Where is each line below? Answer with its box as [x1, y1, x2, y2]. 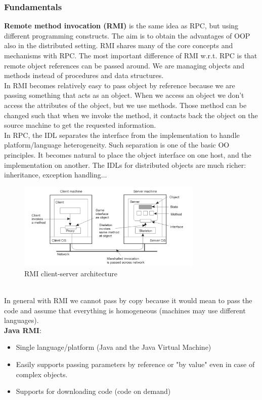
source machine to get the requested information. [4, 120, 156, 130]
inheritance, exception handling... [4, 169, 107, 180]
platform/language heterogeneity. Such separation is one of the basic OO [4, 139, 230, 150]
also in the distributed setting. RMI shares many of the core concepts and [4, 40, 233, 51]
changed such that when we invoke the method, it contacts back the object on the [4, 110, 258, 120]
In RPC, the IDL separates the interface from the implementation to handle [4, 129, 240, 140]
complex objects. [16, 369, 68, 379]
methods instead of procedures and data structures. [4, 70, 164, 81]
